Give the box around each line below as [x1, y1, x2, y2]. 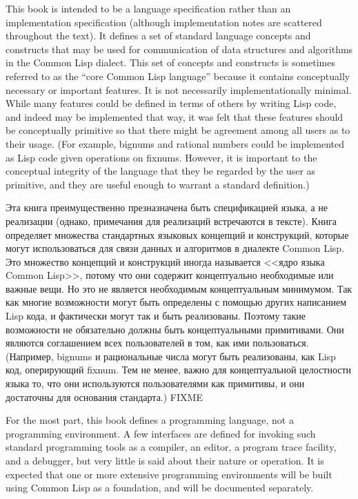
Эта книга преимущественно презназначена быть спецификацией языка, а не [6, 200, 328, 215]
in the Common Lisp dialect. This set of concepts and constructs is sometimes [6, 55, 336, 70]
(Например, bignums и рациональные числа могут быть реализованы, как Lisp [6, 349, 336, 363]
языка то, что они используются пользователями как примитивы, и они [6, 376, 305, 391]
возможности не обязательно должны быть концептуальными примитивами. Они [6, 322, 344, 336]
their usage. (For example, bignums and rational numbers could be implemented [6, 136, 344, 150]
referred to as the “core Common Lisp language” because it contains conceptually [6, 68, 350, 83]
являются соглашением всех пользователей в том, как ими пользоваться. [6, 335, 309, 350]
